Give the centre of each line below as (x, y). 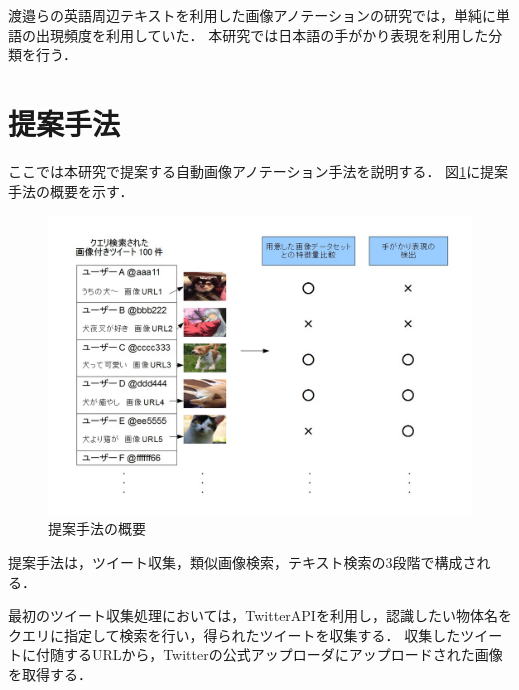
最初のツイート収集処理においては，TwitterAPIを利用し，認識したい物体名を (260, 615)
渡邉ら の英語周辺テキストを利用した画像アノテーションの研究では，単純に (252, 15)
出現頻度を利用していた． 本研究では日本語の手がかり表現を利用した (262, 34)
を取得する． (50, 674)
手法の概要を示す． (71, 190)
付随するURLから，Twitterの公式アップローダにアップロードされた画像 (269, 654)
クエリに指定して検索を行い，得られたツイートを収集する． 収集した (234, 634)
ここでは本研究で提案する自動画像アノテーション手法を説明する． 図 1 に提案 (258, 170)
